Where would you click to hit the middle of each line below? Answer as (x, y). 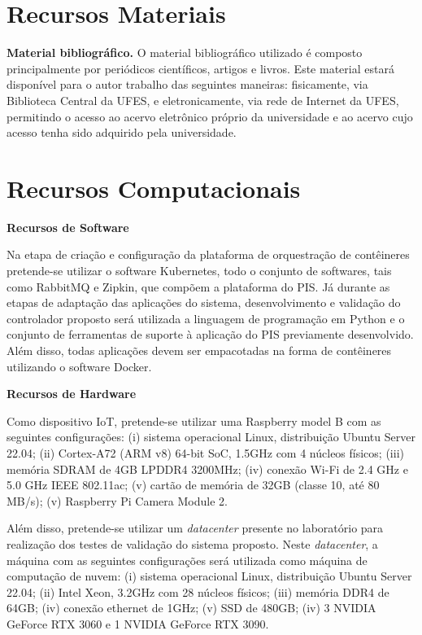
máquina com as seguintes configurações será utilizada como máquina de (187, 560)
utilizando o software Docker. (79, 366)
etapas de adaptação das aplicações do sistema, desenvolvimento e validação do (204, 302)
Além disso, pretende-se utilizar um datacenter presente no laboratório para (195, 528)
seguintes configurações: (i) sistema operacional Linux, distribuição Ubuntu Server (211, 437)
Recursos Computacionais (154, 188)
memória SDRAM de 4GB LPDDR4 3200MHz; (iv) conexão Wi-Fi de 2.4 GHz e (207, 469)
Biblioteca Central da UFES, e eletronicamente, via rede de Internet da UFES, (203, 100)
